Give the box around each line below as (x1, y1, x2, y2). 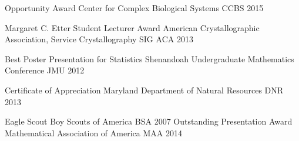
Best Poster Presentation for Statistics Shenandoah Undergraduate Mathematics (5, 52, 294, 65)
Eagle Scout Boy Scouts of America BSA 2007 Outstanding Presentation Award (5, 115, 293, 127)
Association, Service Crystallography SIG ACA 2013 (5, 33, 193, 45)
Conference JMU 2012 (5, 64, 85, 76)
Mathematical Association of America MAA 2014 (5, 126, 182, 139)
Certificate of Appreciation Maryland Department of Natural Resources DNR (5, 83, 284, 96)
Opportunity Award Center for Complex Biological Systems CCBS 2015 (5, 2, 264, 14)
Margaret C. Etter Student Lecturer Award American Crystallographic (5, 21, 260, 33)
